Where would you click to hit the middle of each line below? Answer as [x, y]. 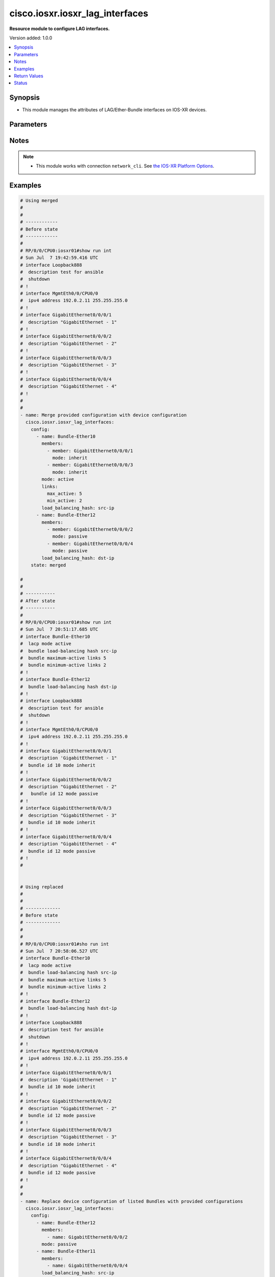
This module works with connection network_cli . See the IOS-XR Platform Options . [125, 166]
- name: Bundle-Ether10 [66, 436]
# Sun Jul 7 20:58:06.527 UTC [59, 951]
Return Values [29, 76]
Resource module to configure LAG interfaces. [60, 29]
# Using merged [39, 200]
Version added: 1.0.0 [31, 38]
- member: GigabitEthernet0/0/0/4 [90, 543]
